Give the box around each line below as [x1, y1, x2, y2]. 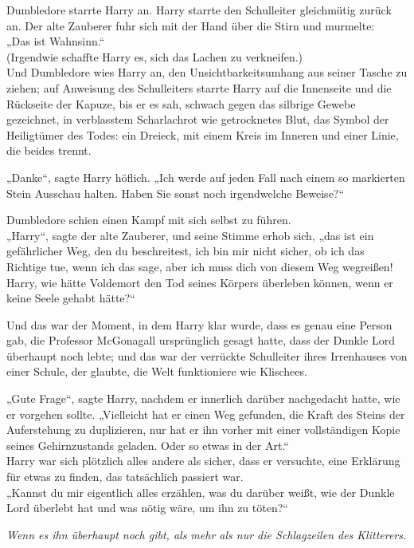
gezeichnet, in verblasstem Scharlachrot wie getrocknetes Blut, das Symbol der [6, 111, 389, 128]
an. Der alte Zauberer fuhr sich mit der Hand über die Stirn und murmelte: [6, 17, 375, 34]
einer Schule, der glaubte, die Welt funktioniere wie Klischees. [6, 363, 307, 380]
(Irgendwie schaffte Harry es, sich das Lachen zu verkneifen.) [6, 48, 303, 65]
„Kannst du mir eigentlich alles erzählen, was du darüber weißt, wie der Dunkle [6, 483, 395, 500]
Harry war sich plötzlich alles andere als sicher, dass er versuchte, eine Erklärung [6, 452, 400, 469]
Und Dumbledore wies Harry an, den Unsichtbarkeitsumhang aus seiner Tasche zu [6, 64, 408, 81]
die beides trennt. [6, 142, 92, 159]
